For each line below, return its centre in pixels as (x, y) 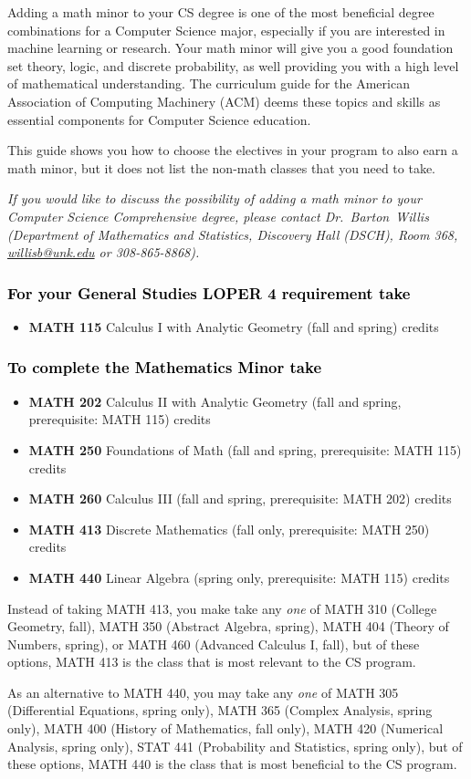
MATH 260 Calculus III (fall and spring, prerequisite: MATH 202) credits (240, 499)
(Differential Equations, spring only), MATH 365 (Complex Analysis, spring (220, 710)
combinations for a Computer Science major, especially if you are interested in (226, 30)
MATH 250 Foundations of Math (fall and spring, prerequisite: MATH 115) (245, 449)
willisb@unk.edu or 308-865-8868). (104, 252)
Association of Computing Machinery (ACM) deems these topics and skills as (224, 101)
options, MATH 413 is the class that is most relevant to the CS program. (212, 662)
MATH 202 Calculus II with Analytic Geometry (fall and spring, (215, 401)
